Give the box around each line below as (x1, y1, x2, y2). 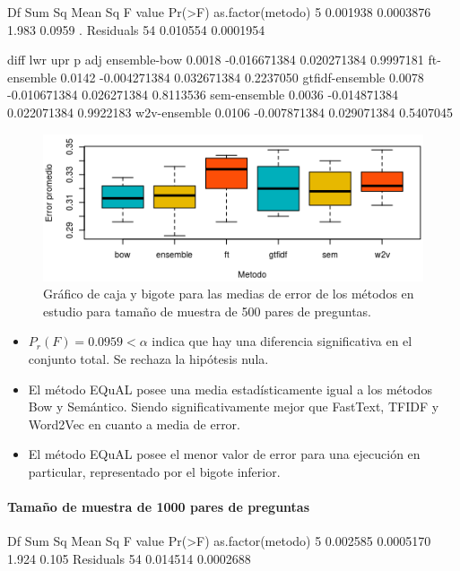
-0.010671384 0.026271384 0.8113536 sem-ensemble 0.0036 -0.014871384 (7, 85, 399, 104)
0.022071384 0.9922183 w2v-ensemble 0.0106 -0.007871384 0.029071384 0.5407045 (7, 102, 454, 121)
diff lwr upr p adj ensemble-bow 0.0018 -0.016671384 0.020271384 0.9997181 (7, 50, 424, 69)
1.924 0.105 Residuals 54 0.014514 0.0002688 (7, 549, 251, 567)
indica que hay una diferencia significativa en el (152, 332, 412, 350)
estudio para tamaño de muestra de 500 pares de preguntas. (43, 301, 372, 320)
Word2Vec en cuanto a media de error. (28, 414, 241, 433)
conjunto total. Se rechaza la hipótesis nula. (28, 350, 269, 368)
